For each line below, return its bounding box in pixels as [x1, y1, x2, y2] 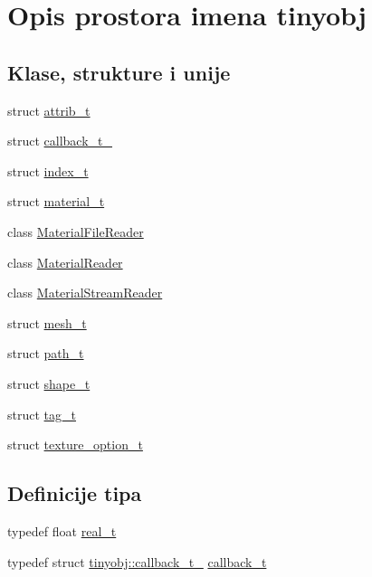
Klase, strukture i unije [7, 58, 231, 86]
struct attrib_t [7, 100, 91, 119]
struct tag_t [7, 404, 76, 423]
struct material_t [7, 192, 105, 211]
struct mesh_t [7, 313, 87, 332]
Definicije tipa [7, 479, 142, 507]
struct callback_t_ [7, 131, 113, 150]
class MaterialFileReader [7, 222, 144, 241]
